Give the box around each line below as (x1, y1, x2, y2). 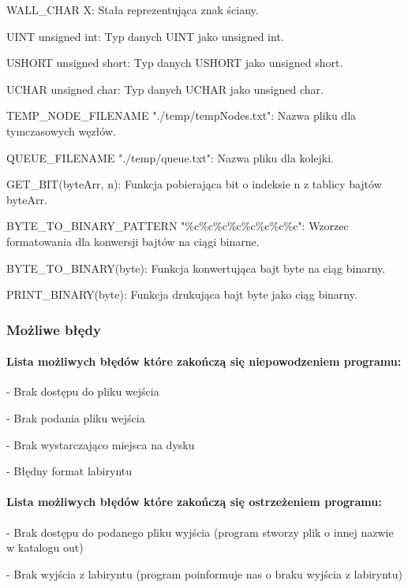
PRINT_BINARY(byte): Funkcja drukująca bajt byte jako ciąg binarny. (6, 286, 357, 303)
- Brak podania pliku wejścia (6, 409, 145, 426)
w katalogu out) (6, 539, 84, 556)
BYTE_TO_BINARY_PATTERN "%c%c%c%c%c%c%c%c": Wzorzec (6, 218, 349, 234)
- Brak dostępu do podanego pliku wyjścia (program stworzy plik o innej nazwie (6, 523, 394, 540)
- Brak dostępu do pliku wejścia (6, 383, 159, 400)
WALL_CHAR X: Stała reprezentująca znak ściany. (6, 2, 259, 17)
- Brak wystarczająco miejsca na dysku (6, 436, 195, 452)
